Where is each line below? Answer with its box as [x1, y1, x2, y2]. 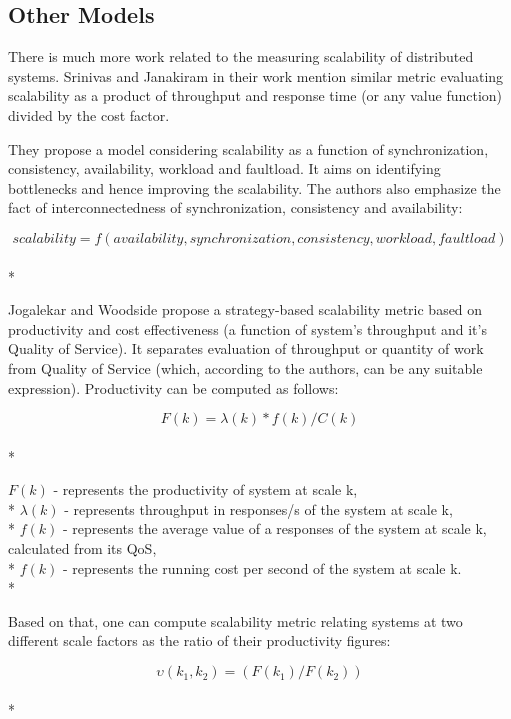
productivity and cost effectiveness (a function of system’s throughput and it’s [8, 318, 487, 339]
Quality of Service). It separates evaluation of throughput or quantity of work [8, 338, 484, 359]
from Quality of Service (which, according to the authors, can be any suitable [8, 357, 483, 378]
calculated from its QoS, [8, 538, 157, 559]
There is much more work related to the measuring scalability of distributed [8, 46, 474, 67]
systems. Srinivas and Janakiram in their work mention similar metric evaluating [8, 65, 504, 86]
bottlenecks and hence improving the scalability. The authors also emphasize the [8, 177, 501, 198]
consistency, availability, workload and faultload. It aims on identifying [8, 158, 441, 179]
